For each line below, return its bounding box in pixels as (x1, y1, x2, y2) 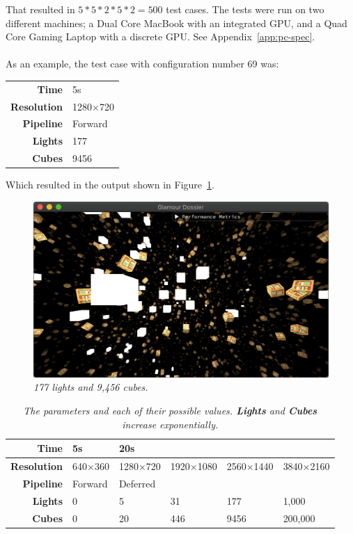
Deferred (118, 476, 156, 490)
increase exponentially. (122, 416, 219, 431)
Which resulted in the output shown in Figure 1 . (6, 177, 214, 192)
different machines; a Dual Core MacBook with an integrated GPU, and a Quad (6, 15, 347, 30)
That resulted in (6, 2, 75, 16)
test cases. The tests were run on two (166, 2, 324, 16)
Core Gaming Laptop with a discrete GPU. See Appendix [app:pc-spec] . (6, 29, 315, 44)
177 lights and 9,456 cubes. (33, 380, 148, 394)
